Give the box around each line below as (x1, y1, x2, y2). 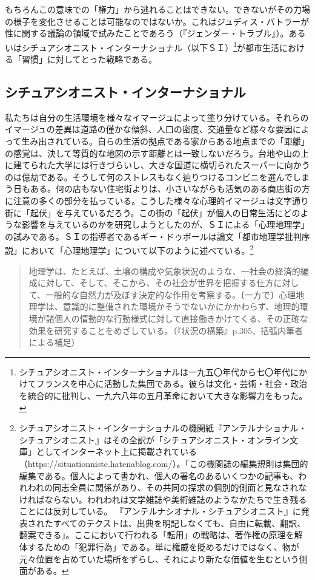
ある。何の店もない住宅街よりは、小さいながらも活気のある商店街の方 (30, 182, 310, 195)
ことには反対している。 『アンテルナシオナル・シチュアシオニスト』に (19, 505, 301, 517)
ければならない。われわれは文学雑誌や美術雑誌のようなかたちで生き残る (19, 493, 307, 505)
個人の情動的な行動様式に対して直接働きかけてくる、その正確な (54, 312, 308, 324)
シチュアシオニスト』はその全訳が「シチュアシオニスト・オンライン (19, 433, 290, 446)
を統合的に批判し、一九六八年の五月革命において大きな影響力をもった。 (19, 389, 308, 401)
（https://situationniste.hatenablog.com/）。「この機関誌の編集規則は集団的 (19, 457, 308, 469)
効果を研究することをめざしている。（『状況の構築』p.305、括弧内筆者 (28, 324, 303, 336)
